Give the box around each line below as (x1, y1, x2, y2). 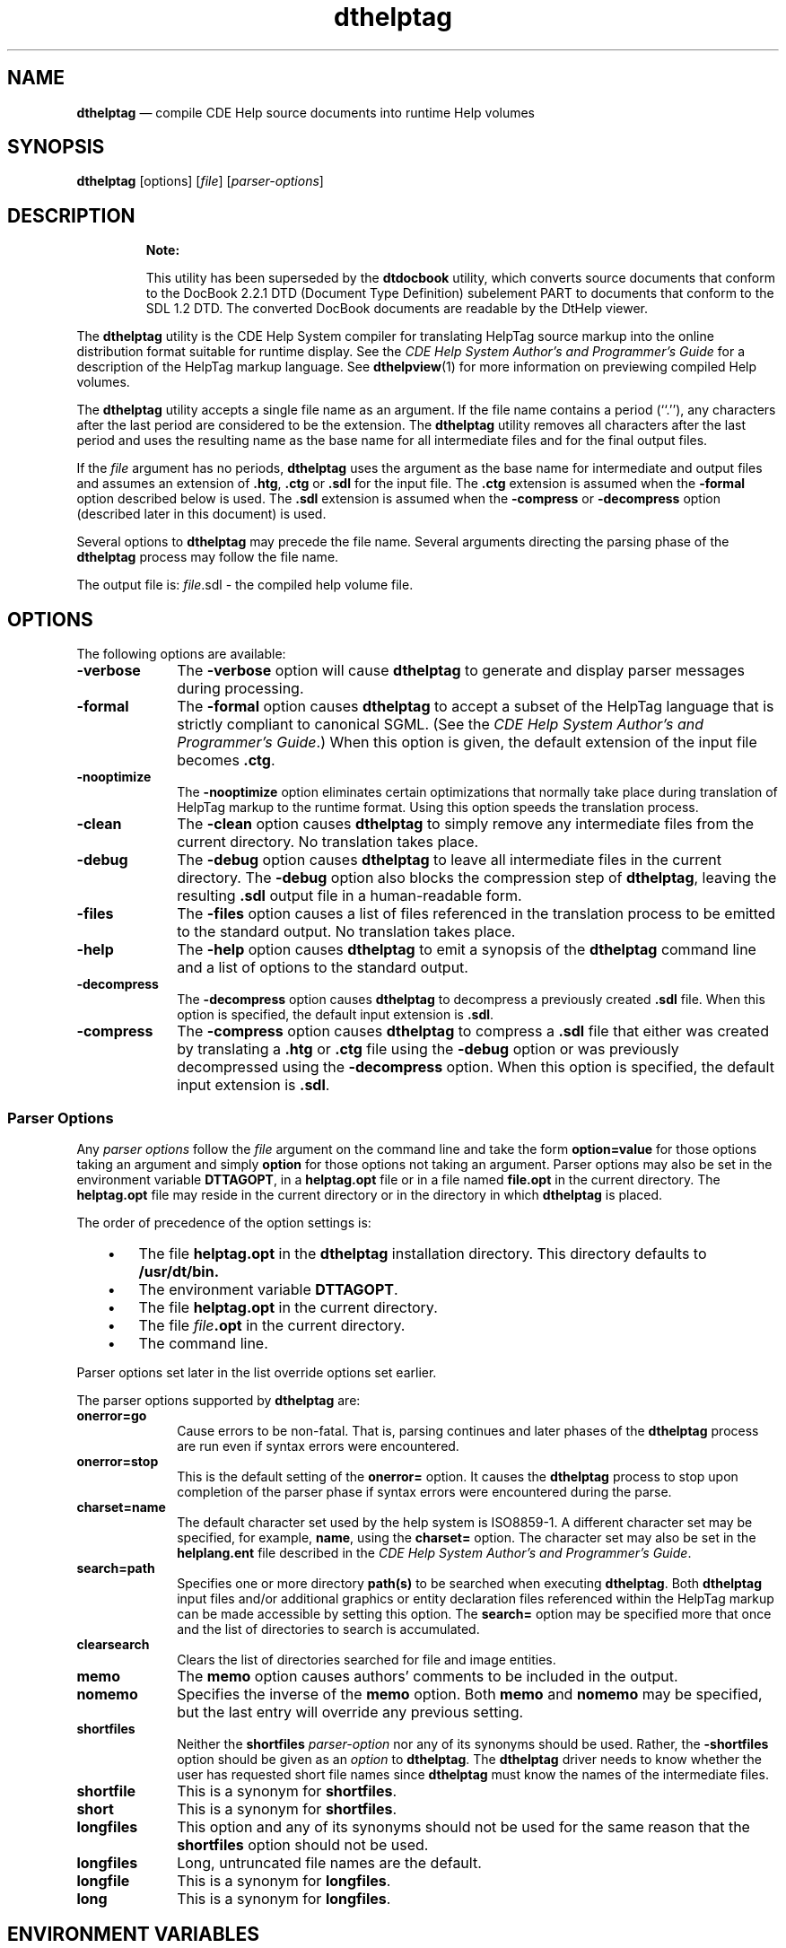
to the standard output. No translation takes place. (177, 922, 516, 941)
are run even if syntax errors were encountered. (177, 1437, 459, 1454)
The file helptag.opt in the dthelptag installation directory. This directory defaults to (138, 1244, 707, 1262)
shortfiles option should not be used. (177, 1835, 429, 1854)
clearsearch (76, 1636, 150, 1652)
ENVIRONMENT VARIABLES (7, 1923, 259, 1946)
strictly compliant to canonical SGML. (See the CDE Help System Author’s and (177, 715, 704, 734)
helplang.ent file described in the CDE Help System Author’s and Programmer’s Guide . (177, 1544, 692, 1560)
